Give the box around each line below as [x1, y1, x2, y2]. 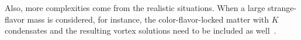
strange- [268, 2, 297, 13]
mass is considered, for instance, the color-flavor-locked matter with [27, 13, 269, 25]
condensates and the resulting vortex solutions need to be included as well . [5, 24, 276, 37]
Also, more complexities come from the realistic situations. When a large [5, 2, 265, 13]
